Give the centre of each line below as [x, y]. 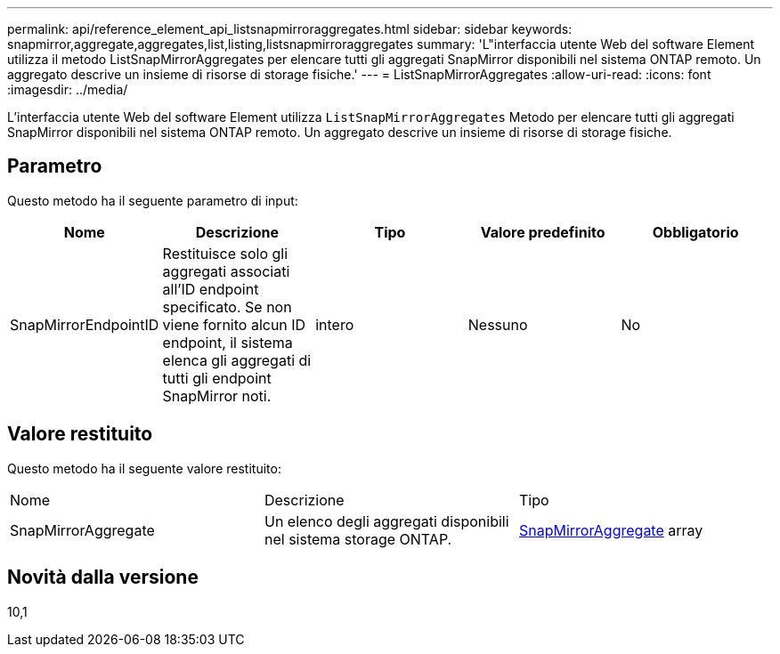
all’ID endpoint [211, 289]
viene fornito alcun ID [234, 324]
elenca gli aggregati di [237, 360]
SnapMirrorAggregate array [611, 530]
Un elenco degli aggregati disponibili [386, 521]
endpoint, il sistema [227, 342]
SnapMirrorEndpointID [85, 324]
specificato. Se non [227, 307]
